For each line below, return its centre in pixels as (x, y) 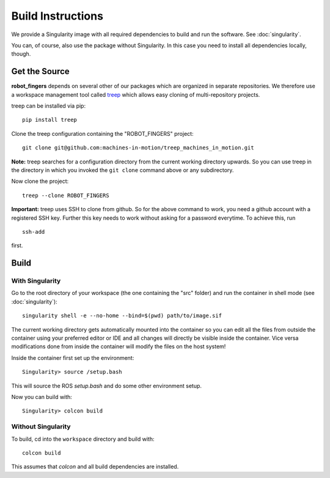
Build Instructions (57, 16)
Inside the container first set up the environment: (73, 357)
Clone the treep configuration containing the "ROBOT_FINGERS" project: (102, 133)
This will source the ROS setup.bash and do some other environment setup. (106, 386)
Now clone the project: (40, 181)
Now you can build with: (42, 397)
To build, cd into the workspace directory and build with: (83, 439)
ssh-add (34, 232)
